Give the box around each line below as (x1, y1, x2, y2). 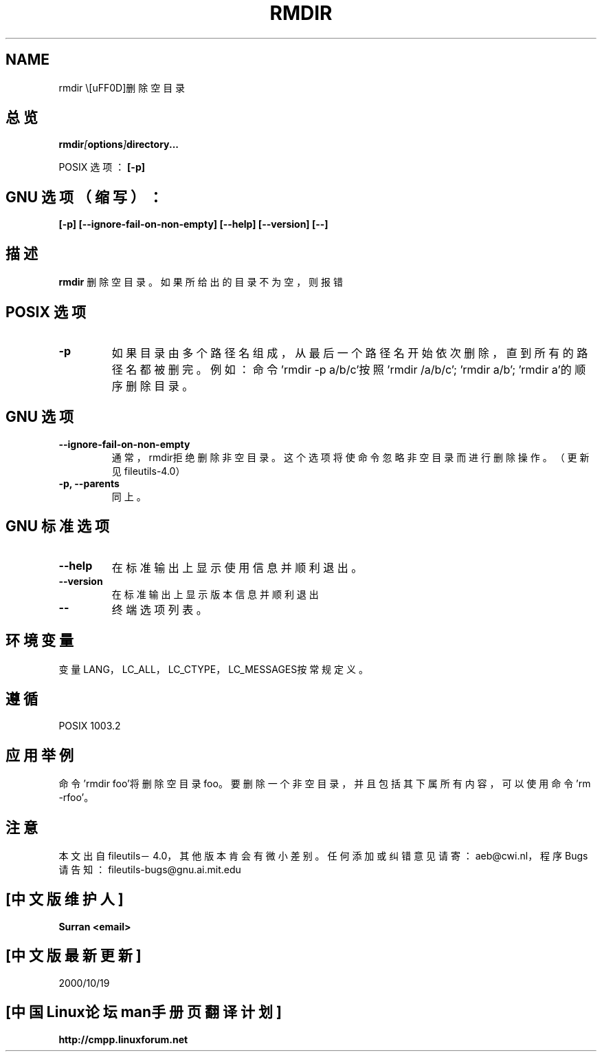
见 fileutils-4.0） (111, 465, 186, 477)
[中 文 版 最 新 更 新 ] (5, 947, 142, 965)
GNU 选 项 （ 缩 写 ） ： (5, 188, 163, 206)
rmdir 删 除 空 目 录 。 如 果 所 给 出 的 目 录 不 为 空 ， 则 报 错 (58, 276, 343, 288)
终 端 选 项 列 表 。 (111, 602, 208, 617)
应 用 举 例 (5, 746, 74, 764)
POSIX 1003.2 (58, 720, 121, 732)
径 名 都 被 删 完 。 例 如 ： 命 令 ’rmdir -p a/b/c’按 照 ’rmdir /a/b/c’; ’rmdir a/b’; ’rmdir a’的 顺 (111, 362, 586, 376)
